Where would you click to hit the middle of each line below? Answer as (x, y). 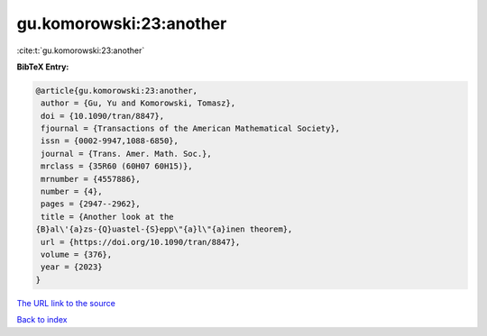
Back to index (42, 320)
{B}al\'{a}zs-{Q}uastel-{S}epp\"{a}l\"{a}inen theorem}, (164, 229)
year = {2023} (72, 267)
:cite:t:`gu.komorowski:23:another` (81, 50)
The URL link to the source (66, 303)
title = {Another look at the (108, 217)
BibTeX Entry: (43, 67)
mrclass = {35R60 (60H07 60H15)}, (117, 166)
